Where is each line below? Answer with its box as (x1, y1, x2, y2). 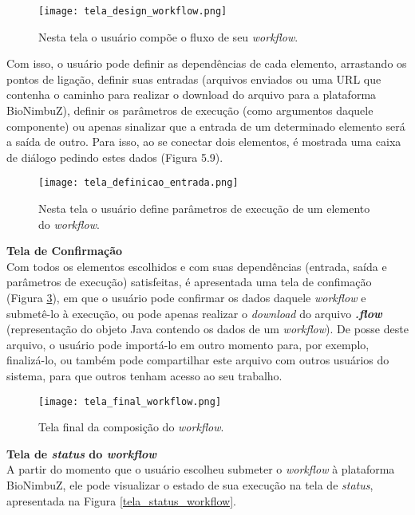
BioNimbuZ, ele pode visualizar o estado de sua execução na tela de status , (6, 477, 373, 493)
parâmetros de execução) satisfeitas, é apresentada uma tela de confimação (6, 273, 372, 290)
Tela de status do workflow (6, 445, 157, 462)
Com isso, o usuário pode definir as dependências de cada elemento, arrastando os (6, 55, 407, 72)
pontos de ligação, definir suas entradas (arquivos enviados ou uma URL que (6, 70, 381, 87)
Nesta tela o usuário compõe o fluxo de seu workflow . (38, 28, 298, 45)
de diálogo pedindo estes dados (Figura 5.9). (6, 148, 223, 165)
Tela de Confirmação (6, 242, 123, 259)
